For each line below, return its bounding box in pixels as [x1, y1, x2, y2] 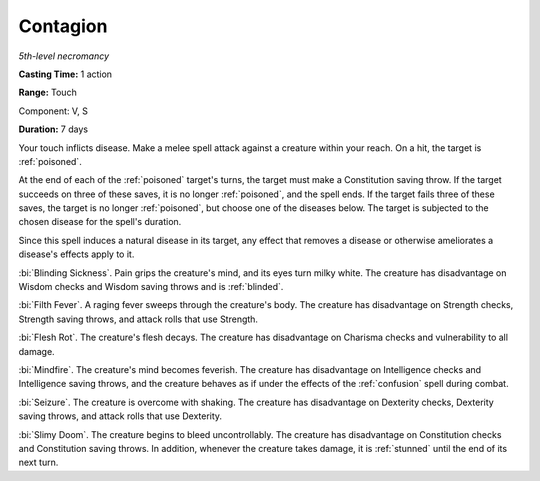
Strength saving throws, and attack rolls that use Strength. [18, 313, 259, 325]
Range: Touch [18, 86, 77, 99]
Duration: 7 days [18, 123, 89, 135]
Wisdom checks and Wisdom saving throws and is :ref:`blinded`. [18, 281, 284, 293]
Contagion [18, 15, 108, 37]
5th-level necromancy [18, 50, 110, 62]
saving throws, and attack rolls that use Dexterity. [18, 410, 223, 422]
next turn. [18, 456, 59, 469]
